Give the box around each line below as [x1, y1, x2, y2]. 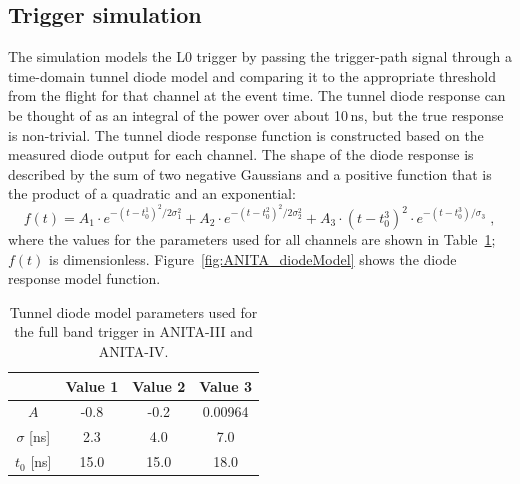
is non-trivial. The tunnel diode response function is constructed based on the [8, 124, 484, 145]
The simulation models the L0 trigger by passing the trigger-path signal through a [8, 46, 513, 67]
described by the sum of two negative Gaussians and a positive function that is [8, 163, 492, 184]
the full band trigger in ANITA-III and [14, 321, 253, 342]
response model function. [8, 268, 161, 289]
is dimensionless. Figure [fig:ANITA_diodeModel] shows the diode [49, 248, 457, 269]
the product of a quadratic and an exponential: [8, 183, 296, 204]
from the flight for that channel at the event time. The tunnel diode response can [8, 85, 506, 106]
